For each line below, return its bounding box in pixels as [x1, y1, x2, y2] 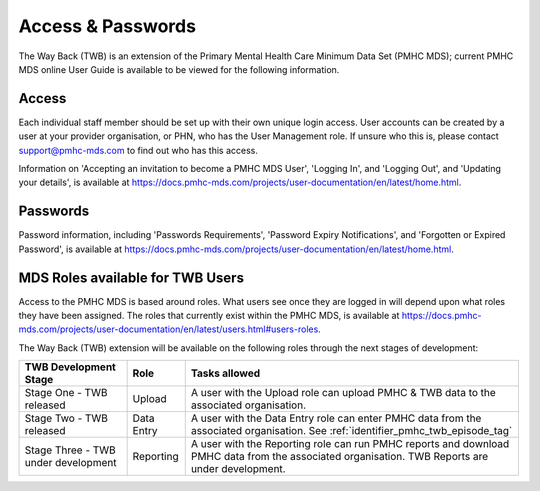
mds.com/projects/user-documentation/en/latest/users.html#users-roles [18, 323, 319, 335]
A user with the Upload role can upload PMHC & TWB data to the [190, 386, 497, 400]
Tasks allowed [190, 366, 260, 380]
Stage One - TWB [24, 386, 108, 400]
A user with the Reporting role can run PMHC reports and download [190, 437, 510, 451]
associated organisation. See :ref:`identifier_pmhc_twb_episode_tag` [190, 424, 513, 438]
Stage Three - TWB [24, 443, 117, 457]
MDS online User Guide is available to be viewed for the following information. [18, 63, 340, 75]
